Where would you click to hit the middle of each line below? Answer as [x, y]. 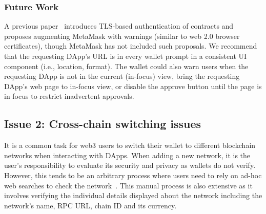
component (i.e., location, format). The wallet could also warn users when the [126, 66]
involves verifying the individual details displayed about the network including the [133, 195]
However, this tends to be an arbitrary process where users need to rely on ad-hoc [133, 175]
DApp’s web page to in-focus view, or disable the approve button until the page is [133, 86]
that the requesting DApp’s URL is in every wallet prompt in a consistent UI [126, 56]
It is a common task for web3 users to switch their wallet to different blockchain [130, 145]
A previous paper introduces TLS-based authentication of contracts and [119, 26]
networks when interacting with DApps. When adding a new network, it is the [127, 155]
